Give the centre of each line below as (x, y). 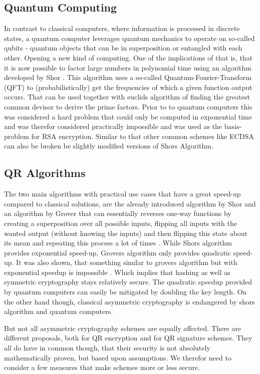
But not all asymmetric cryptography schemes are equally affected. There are (123, 328)
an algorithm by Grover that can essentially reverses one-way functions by (118, 213)
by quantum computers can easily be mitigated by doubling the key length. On (125, 292)
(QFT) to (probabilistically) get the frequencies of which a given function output (128, 87)
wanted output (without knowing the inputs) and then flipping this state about (126, 233)
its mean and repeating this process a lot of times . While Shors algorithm (118, 243)
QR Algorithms (45, 173)
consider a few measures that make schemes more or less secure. (102, 367)
